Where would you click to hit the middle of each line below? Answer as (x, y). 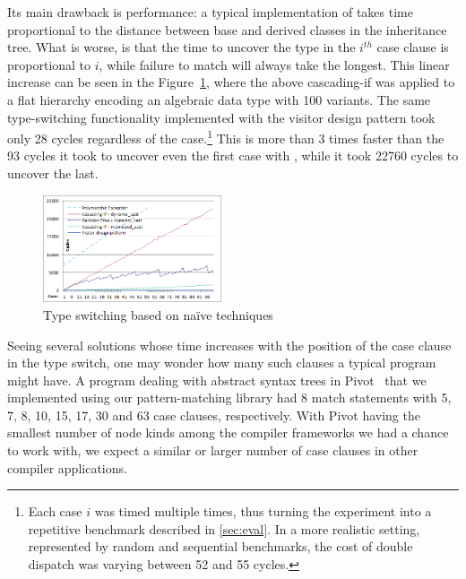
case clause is (413, 47)
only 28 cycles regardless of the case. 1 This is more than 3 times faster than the (226, 137)
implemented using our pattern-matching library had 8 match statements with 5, (229, 398)
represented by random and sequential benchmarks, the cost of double (220, 546)
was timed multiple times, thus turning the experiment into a (263, 511)
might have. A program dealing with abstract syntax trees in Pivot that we (217, 380)
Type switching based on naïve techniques (158, 314)
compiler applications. (67, 467)
